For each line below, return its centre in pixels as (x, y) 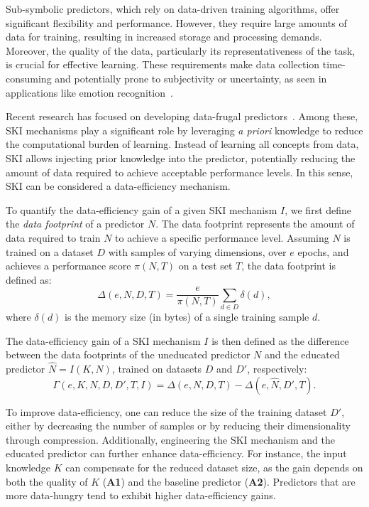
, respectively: (277, 369)
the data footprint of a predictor (75, 224)
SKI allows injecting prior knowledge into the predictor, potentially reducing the (181, 158)
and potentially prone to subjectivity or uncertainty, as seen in (191, 78)
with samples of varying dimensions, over (197, 251)
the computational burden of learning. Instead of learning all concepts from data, (182, 144)
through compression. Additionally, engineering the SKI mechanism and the (170, 439)
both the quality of (47, 481)
